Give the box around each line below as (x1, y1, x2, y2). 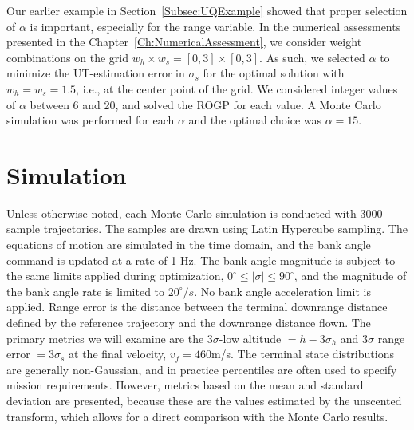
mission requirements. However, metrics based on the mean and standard (6, 377, 364, 393)
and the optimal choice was (188, 112, 322, 128)
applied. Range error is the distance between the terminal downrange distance (6, 298, 388, 315)
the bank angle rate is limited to (6, 282, 165, 299)
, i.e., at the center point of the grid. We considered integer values (76, 80, 398, 97)
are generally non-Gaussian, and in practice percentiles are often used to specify (6, 361, 397, 377)
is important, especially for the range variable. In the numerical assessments (30, 18, 401, 34)
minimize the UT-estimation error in (6, 65, 185, 81)
